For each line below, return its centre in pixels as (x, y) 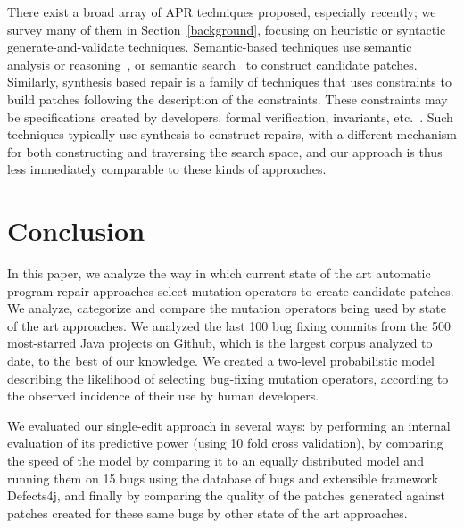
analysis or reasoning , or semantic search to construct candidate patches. (212, 64)
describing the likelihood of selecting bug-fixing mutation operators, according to (228, 378)
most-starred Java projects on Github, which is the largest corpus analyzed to (220, 343)
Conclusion (76, 231)
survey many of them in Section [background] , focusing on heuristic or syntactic (227, 29)
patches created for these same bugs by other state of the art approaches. (207, 512)
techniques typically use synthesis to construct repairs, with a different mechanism (232, 134)
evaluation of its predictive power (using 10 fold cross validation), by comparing (225, 443)
